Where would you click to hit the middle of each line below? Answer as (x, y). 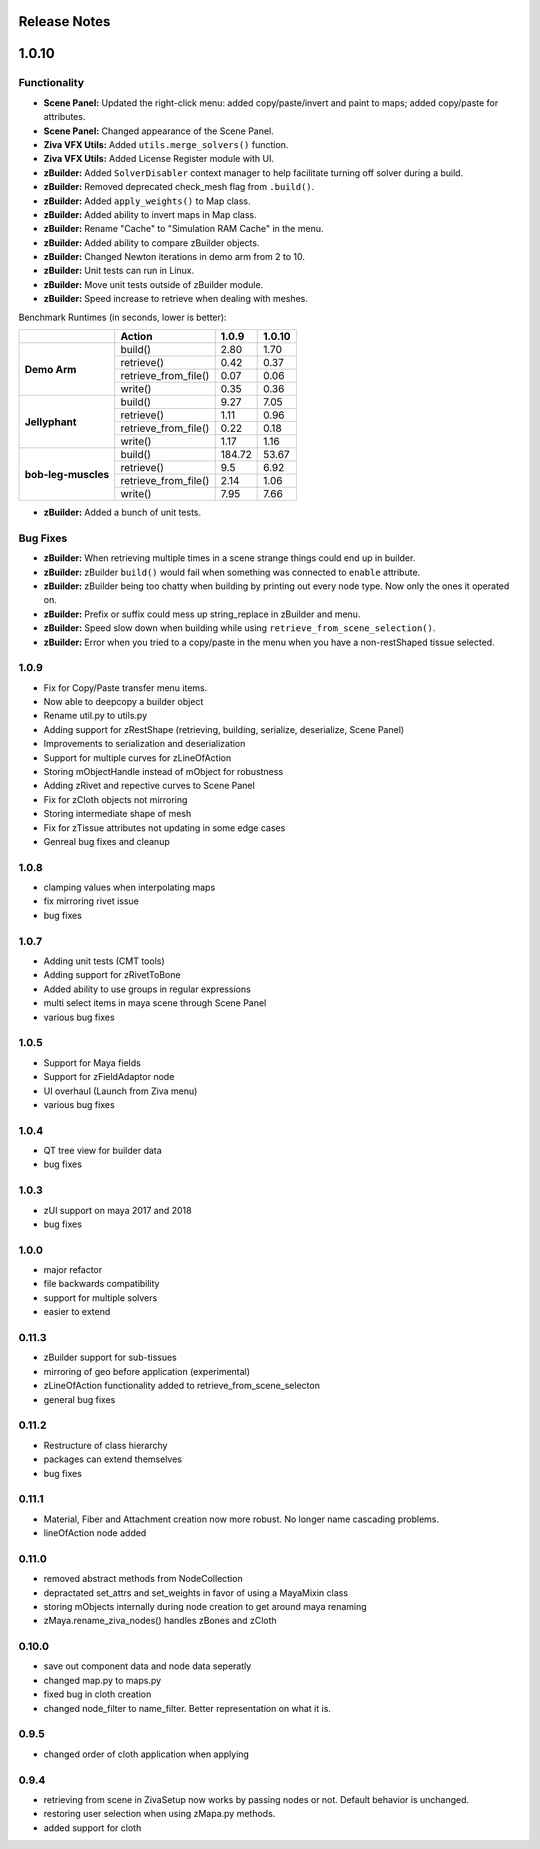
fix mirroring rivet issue (91, 901)
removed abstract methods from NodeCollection (143, 1579)
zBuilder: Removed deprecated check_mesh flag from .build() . (179, 187)
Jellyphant (50, 422)
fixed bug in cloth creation (97, 1694)
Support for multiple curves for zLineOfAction (137, 757)
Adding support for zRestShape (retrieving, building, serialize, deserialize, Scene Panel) (224, 729)
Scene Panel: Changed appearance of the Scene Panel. (158, 131)
